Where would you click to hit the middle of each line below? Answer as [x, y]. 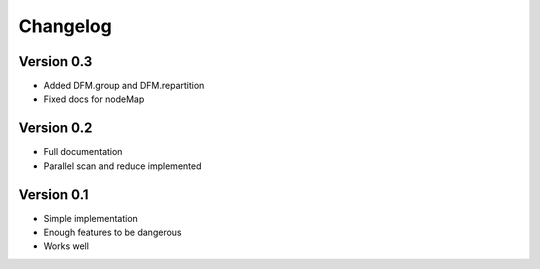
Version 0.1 [53, 194]
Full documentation [83, 152]
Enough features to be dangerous [112, 232]
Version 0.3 [55, 61]
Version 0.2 [55, 128]
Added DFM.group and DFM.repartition [124, 86]
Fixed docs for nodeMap [94, 99]
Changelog [65, 26]
